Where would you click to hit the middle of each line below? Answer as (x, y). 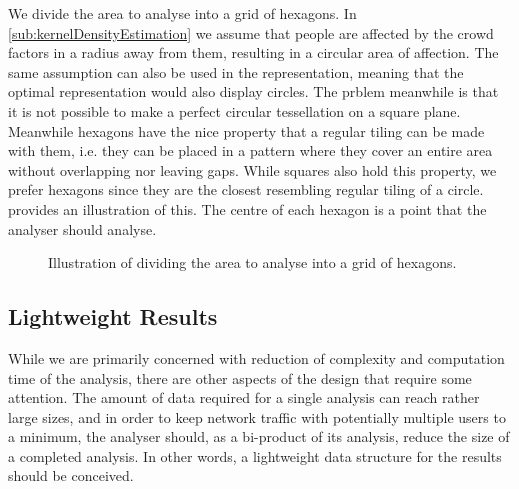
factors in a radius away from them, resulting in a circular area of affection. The (253, 52)
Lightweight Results (113, 316)
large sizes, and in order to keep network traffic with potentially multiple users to (257, 416)
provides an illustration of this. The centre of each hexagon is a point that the (247, 208)
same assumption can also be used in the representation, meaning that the (236, 71)
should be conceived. (71, 475)
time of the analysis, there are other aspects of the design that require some (240, 377)
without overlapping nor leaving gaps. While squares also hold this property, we (252, 169)
